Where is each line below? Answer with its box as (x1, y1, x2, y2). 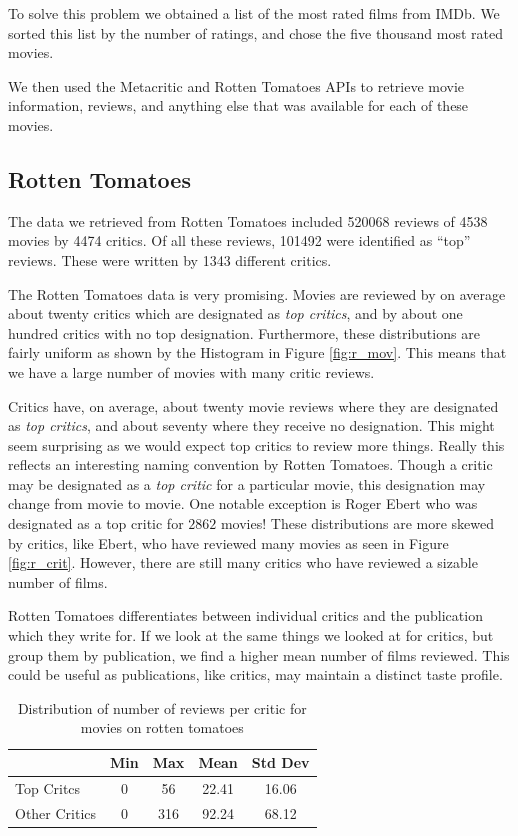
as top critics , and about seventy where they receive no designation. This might (8, 415, 495, 436)
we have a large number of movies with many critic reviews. (8, 361, 375, 382)
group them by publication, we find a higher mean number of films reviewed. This (8, 644, 510, 665)
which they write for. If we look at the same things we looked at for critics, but (8, 625, 494, 646)
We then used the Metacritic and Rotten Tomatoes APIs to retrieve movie (8, 75, 465, 96)
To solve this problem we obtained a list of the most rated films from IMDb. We (8, 3, 500, 23)
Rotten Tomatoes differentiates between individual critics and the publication (8, 605, 483, 626)
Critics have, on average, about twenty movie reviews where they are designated (8, 395, 499, 416)
